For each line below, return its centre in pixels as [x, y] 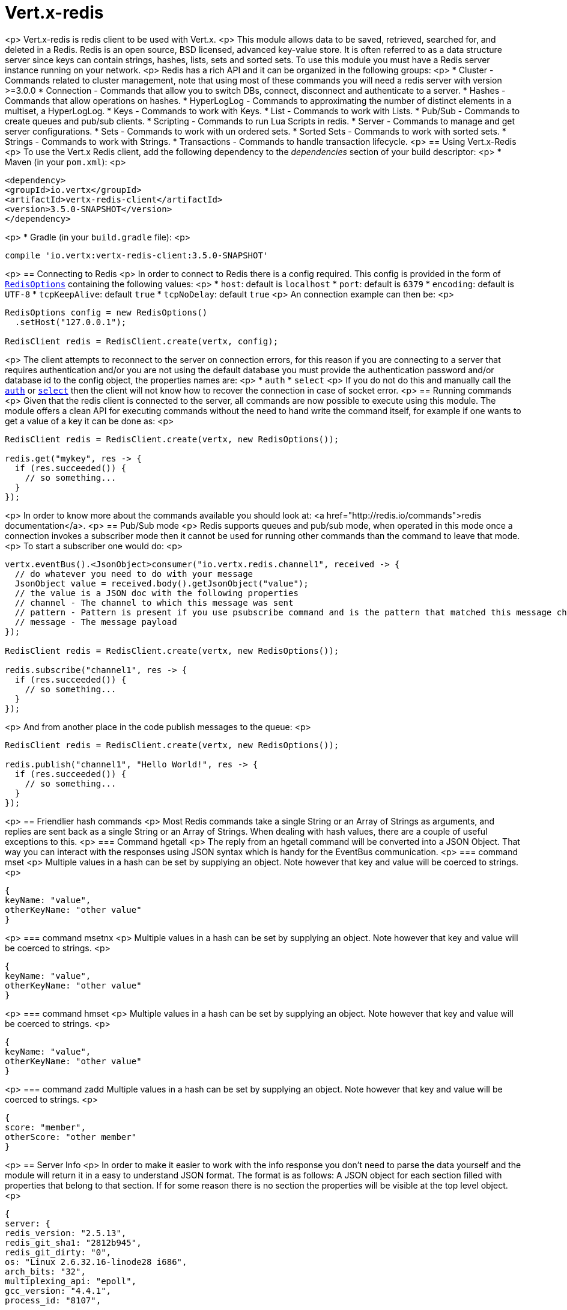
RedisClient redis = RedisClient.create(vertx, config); [142, 341]
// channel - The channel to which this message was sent [154, 602]
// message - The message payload [96, 622]
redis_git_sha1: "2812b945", [73, 1242]
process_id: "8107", [53, 1300]
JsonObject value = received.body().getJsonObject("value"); [162, 583]
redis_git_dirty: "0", [58, 1252]
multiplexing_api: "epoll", [71, 1281]
